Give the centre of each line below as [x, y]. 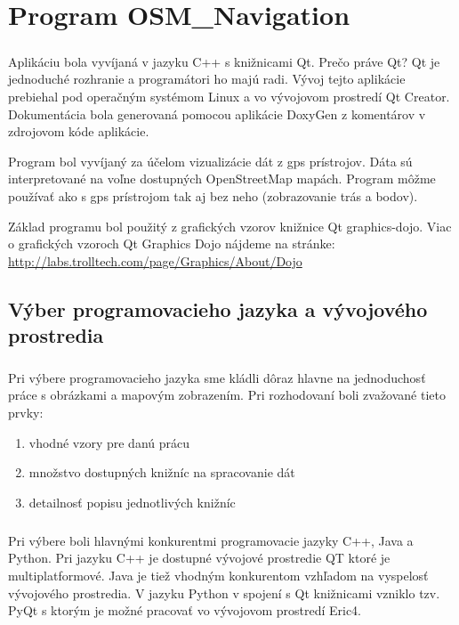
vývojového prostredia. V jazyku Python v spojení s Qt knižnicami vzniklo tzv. [224, 593]
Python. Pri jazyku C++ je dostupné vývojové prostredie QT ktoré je [199, 558]
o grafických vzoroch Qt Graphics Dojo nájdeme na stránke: [172, 244]
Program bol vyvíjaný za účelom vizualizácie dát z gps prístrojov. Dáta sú [210, 161]
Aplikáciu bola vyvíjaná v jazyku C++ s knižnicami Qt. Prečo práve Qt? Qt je [224, 61]
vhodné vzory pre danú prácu [109, 442]
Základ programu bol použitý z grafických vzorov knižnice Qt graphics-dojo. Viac [230, 226]
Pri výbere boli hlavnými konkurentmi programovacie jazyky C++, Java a [211, 540]
